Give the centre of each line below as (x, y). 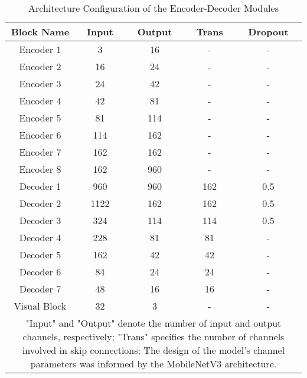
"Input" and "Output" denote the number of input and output (153, 323)
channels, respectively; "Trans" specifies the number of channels (153, 336)
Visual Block (40, 306)
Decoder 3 (40, 220)
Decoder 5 (40, 254)
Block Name (40, 32)
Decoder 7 (40, 289)
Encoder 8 (40, 169)
